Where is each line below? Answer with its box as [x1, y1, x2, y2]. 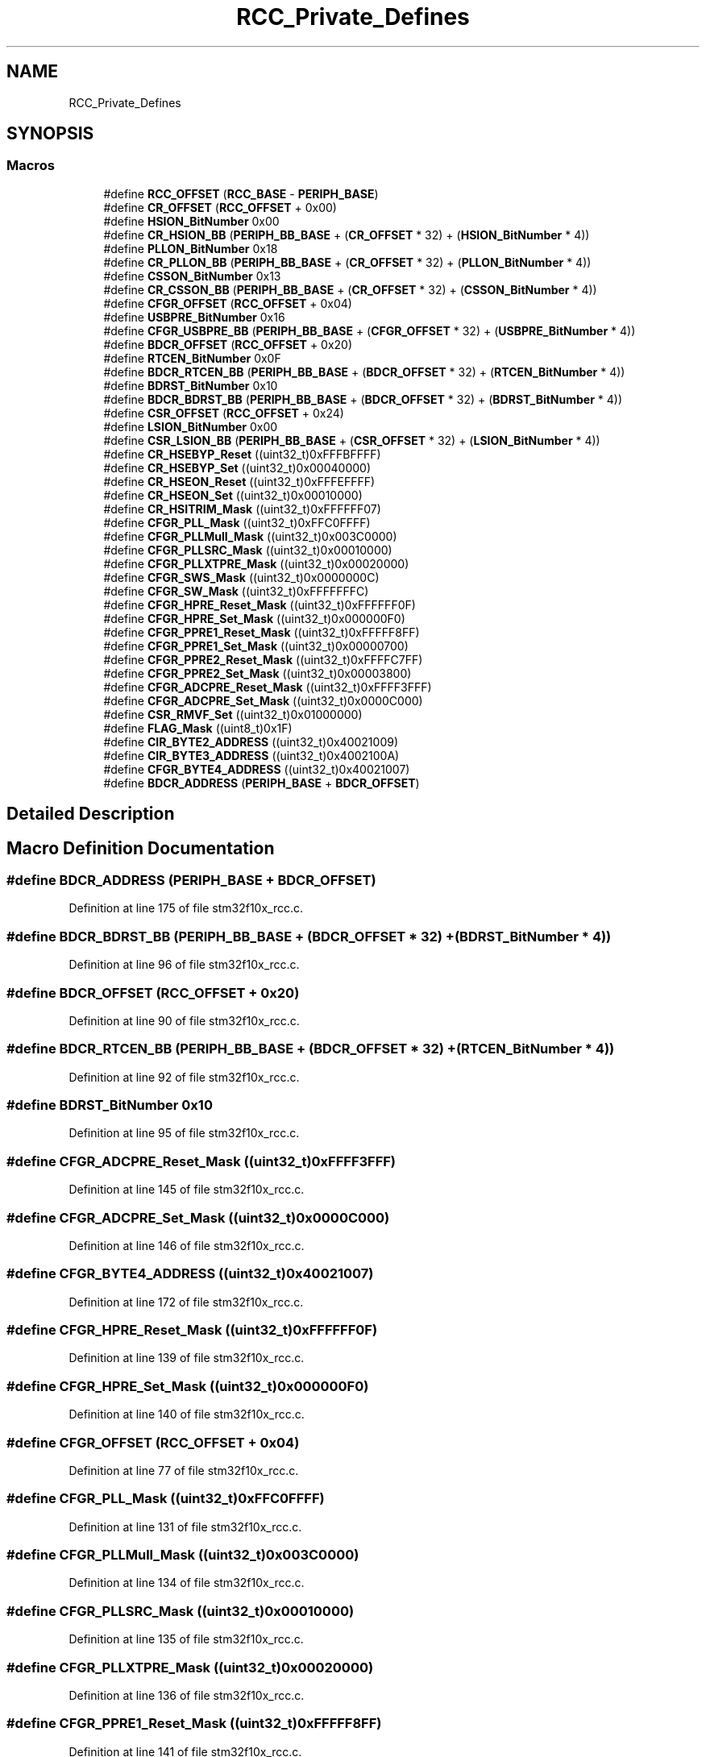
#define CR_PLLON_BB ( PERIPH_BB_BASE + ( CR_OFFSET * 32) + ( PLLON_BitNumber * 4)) [103, 255, 592, 269]
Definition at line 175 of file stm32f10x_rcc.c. [69, 901, 304, 916]
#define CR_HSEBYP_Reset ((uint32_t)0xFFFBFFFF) [103, 447, 381, 461]
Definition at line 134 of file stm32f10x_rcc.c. [69, 1576, 305, 1590]
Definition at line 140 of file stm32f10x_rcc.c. [69, 1407, 305, 1422]
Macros [6, 157, 55, 174]
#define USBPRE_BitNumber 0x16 [103, 309, 285, 324]
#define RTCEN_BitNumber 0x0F [103, 351, 281, 365]
